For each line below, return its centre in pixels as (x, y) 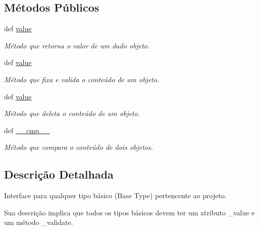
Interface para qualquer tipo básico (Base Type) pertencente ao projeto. (115, 195)
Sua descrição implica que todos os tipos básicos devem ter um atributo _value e (129, 212)
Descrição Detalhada (59, 174)
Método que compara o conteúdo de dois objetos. (79, 147)
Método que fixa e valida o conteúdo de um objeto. (82, 79)
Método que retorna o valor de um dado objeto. (77, 45)
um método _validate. (39, 222)
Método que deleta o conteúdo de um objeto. (72, 113)
